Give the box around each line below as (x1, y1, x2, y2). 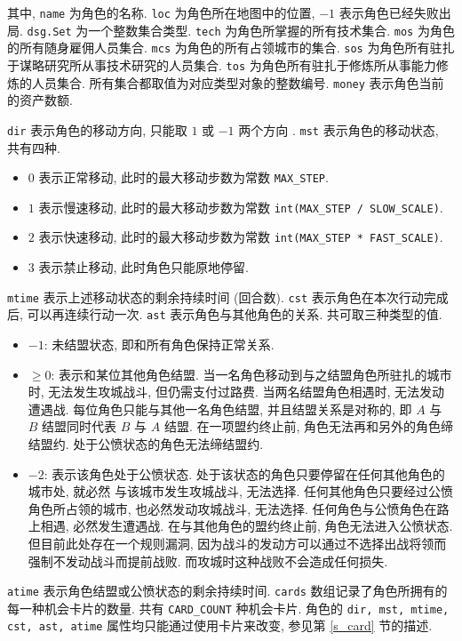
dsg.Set (27, 25, 72, 38)
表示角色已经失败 (339, 4, 439, 21)
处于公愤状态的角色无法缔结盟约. (73, 434, 264, 453)
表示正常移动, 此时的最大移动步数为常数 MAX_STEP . (38, 168, 329, 187)
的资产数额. (7, 91, 73, 109)
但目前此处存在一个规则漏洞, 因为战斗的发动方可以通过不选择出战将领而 (28, 533, 447, 552)
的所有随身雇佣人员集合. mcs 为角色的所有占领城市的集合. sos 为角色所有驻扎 (7, 38, 455, 57)
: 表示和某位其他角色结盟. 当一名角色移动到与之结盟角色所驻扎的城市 (51, 365, 452, 383)
